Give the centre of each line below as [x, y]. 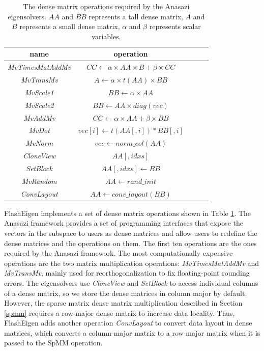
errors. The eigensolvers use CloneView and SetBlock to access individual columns [131, 282]
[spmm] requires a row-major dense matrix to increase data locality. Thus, [120, 313]
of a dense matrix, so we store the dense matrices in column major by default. [126, 293]
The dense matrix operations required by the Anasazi [106, 6]
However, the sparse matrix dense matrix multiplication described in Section [123, 303]
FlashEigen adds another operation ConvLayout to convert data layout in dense [128, 323]
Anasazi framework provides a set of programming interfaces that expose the [124, 223]
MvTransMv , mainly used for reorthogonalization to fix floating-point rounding [127, 273]
